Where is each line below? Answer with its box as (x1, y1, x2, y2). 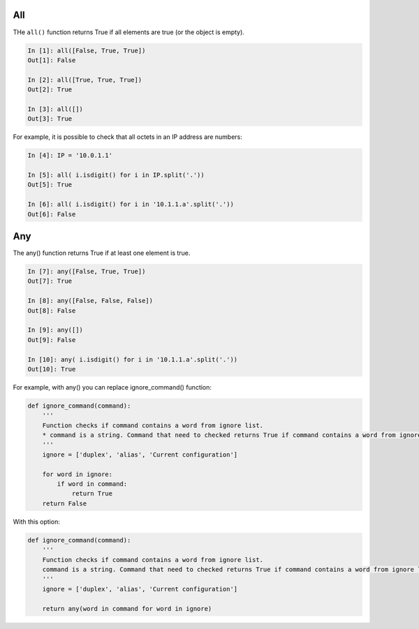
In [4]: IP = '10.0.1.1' (27, 151, 113, 160)
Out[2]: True (27, 86, 73, 94)
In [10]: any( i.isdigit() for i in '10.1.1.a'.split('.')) (27, 355, 238, 363)
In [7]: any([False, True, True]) (27, 267, 146, 276)
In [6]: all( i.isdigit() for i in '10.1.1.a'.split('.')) (27, 200, 234, 209)
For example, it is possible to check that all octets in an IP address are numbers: (13, 133, 242, 141)
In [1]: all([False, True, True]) (27, 46, 146, 54)
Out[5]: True (27, 181, 73, 188)
